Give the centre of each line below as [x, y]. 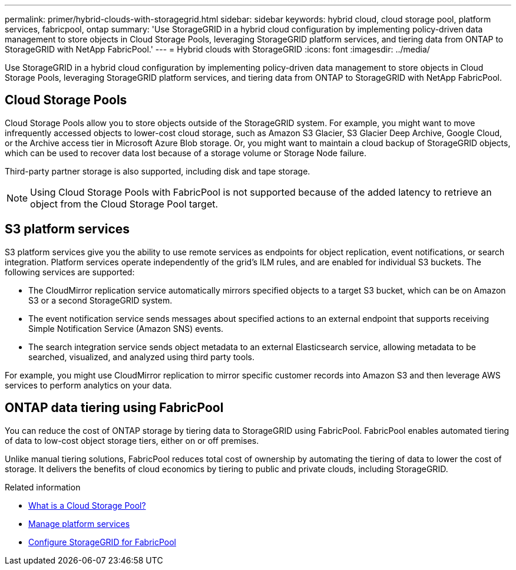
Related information [43, 487]
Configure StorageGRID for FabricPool [102, 542]
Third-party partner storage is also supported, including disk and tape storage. [158, 171]
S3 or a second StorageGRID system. [100, 300]
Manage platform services [79, 523]
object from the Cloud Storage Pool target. [124, 204]
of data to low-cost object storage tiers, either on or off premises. [132, 440]
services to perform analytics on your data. [88, 385]
